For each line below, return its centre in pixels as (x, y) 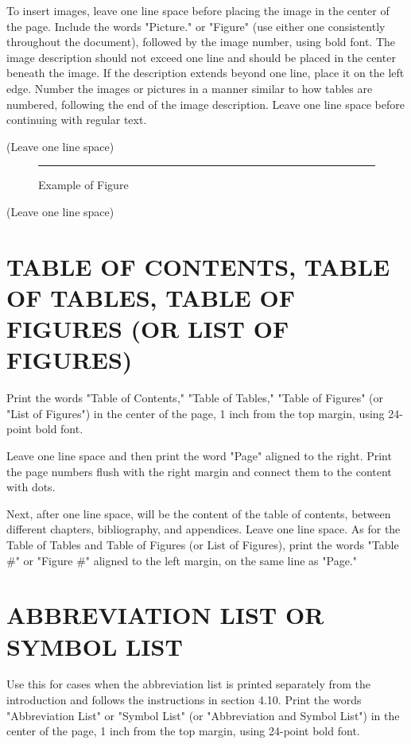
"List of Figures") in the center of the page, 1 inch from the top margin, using (196, 413)
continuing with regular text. (77, 120)
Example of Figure (83, 185)
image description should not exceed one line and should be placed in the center (201, 57)
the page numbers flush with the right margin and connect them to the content (199, 471)
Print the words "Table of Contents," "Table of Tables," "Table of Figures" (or (195, 398)
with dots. (31, 487)
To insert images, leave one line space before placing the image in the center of (198, 10)
